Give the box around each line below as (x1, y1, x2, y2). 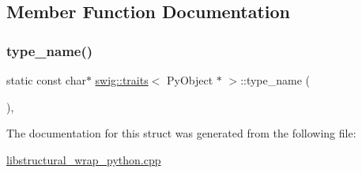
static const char (6, 72, 86, 88)
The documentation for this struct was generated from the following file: (6, 125, 356, 141)
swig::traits (95, 72, 149, 88)
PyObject (166, 72, 213, 88)
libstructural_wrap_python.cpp (6, 151, 161, 167)
